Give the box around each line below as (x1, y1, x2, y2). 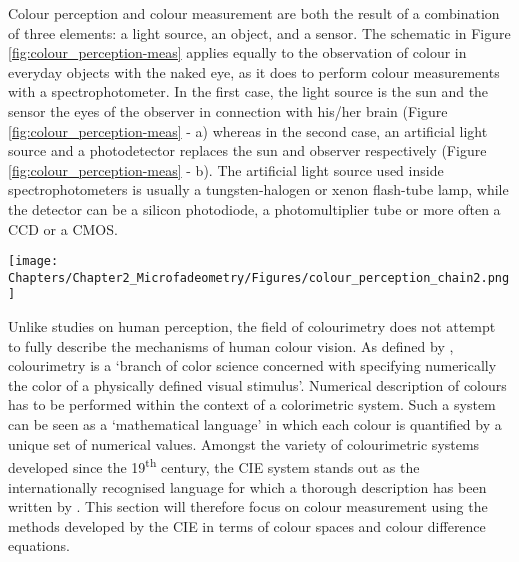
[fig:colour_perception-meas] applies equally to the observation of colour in (8, 42, 467, 63)
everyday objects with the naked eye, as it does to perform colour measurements (8, 61, 500, 82)
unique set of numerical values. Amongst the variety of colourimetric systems (8, 433, 480, 454)
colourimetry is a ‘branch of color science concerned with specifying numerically (8, 355, 497, 376)
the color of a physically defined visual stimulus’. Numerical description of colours (8, 374, 507, 395)
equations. (8, 535, 70, 556)
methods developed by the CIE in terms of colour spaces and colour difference (8, 515, 486, 536)
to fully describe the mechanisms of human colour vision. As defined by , (8, 335, 454, 356)
